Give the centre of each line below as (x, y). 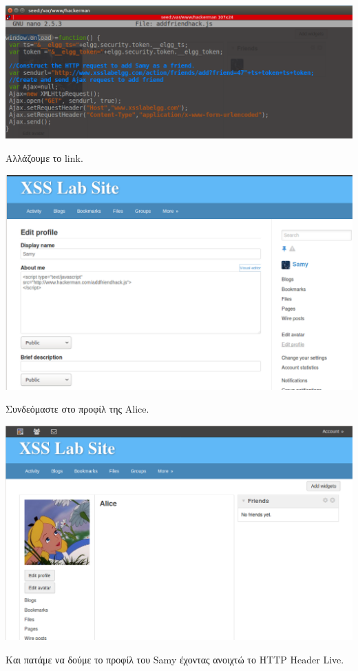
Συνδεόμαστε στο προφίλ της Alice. (77, 409)
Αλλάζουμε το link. (44, 158)
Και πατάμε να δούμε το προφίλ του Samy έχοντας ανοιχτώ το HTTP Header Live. (175, 659)
